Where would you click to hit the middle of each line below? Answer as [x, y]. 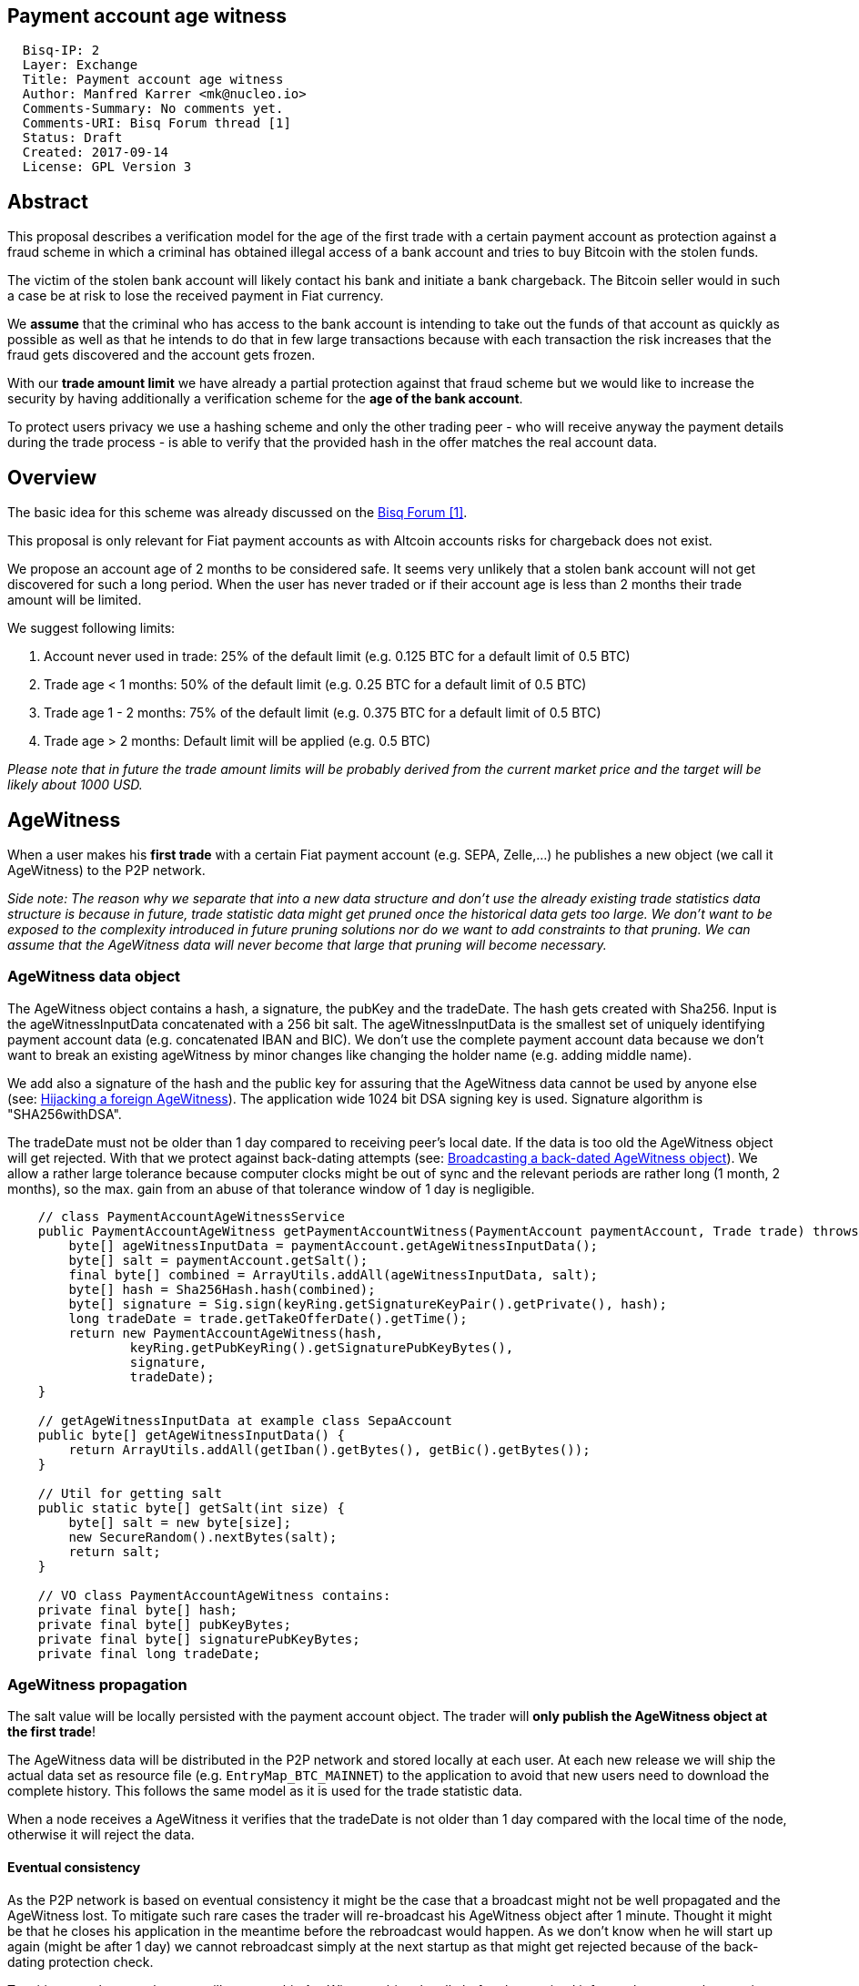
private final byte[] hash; [137, 1609]
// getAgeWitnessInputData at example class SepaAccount [245, 1420]
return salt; [115, 1551]
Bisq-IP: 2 [61, 51]
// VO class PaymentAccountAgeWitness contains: [214, 1595]
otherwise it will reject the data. [101, 1835]
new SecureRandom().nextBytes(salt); [203, 1537]
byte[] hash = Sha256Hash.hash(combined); [222, 1289]
